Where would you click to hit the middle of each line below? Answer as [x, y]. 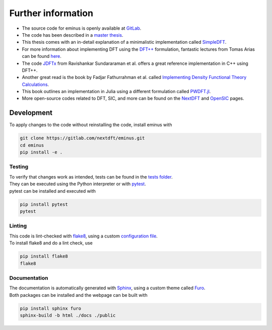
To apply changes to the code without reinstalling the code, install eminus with [91, 125]
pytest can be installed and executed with [52, 191]
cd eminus [32, 145]
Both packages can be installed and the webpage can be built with [79, 295]
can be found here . [42, 56]
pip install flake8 [44, 256]
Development [31, 113]
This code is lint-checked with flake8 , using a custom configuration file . [84, 236]
